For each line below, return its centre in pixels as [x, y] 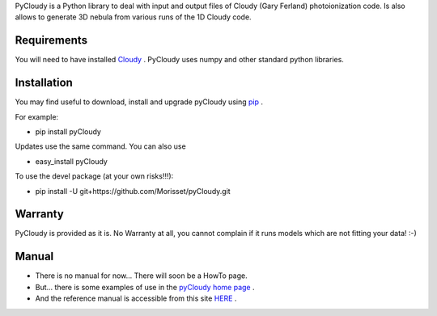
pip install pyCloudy [68, 131]
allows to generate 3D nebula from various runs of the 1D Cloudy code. [133, 17]
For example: [37, 116]
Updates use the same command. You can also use [100, 146]
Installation [44, 83]
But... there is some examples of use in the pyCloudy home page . [145, 287]
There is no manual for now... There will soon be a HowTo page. [142, 276]
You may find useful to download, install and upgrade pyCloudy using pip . [139, 102]
